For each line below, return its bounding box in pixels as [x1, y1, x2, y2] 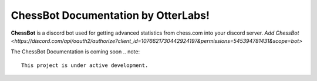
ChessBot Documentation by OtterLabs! [11, 9, 210, 22]
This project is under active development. [21, 62, 149, 69]
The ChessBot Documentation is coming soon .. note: [11, 48, 140, 55]
